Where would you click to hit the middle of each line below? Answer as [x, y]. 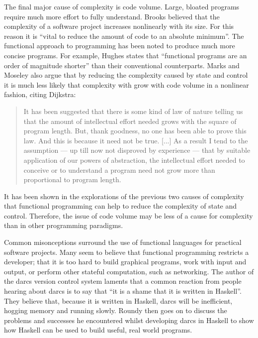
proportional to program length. [72, 179]
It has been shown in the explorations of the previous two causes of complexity [124, 196]
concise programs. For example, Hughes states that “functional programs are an [126, 55]
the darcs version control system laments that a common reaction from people [123, 281]
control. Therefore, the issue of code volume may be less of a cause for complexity [129, 215]
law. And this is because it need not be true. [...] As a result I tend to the [136, 140]
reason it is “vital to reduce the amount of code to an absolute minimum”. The [124, 36]
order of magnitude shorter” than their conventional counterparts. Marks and [122, 65]
